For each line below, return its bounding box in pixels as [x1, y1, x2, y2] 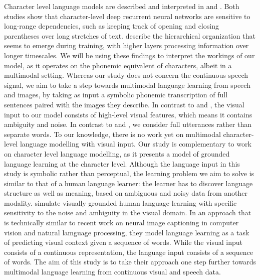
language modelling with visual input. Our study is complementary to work [20, 138, 251, 149]
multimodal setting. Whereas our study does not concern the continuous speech [4, 70, 248, 80]
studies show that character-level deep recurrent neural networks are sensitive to [4, 11, 250, 21]
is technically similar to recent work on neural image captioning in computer [4, 217, 239, 228]
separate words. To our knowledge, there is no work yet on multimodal [4, 128, 221, 139]
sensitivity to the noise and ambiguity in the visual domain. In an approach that [4, 207, 251, 218]
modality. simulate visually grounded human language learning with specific [4, 197, 237, 208]
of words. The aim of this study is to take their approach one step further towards [4, 256, 256, 267]
